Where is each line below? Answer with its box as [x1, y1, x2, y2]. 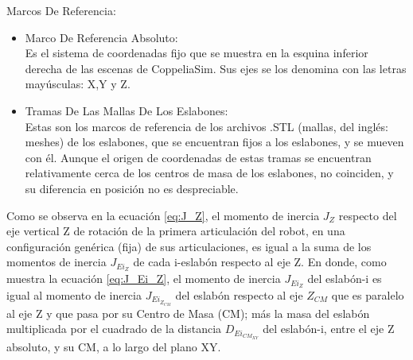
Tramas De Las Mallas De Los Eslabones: [25, 102, 228, 118]
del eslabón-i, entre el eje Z [263, 320, 395, 337]
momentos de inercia [6, 254, 107, 270]
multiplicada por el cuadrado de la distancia [6, 320, 222, 337]
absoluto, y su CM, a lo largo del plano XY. [6, 338, 221, 354]
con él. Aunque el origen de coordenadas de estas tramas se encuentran [25, 149, 372, 165]
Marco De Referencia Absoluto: [25, 29, 178, 45]
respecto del [338, 207, 397, 223]
